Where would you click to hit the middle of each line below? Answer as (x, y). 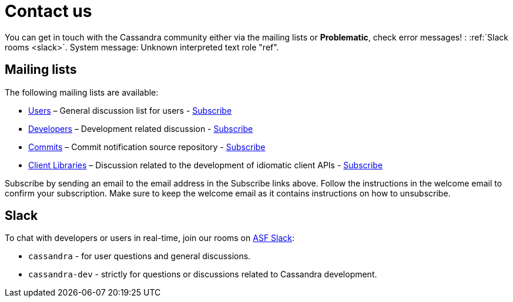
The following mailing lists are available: (82, 92)
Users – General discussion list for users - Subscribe (130, 110)
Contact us (48, 11)
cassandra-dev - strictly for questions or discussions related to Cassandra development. (203, 274)
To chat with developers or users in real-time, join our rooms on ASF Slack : (150, 238)
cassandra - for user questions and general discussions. (140, 256)
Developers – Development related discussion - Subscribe (141, 128)
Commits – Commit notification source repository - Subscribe (147, 147)
